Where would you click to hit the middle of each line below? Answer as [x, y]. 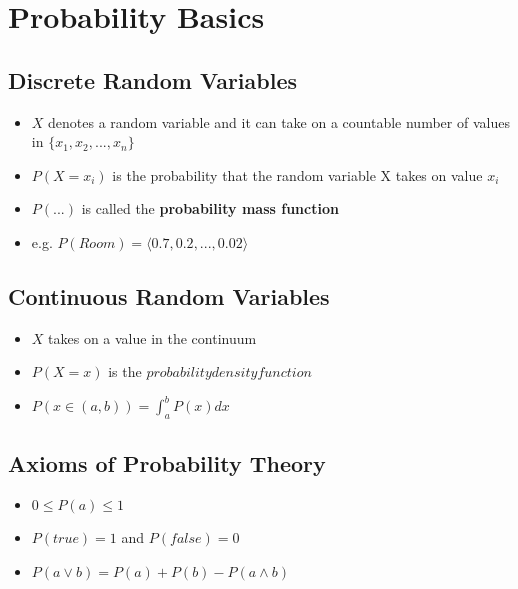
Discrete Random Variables [153, 79]
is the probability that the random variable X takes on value [297, 174]
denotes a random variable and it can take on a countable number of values [279, 121]
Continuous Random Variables [169, 295]
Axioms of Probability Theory [167, 462]
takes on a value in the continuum [152, 337]
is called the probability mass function [210, 208]
